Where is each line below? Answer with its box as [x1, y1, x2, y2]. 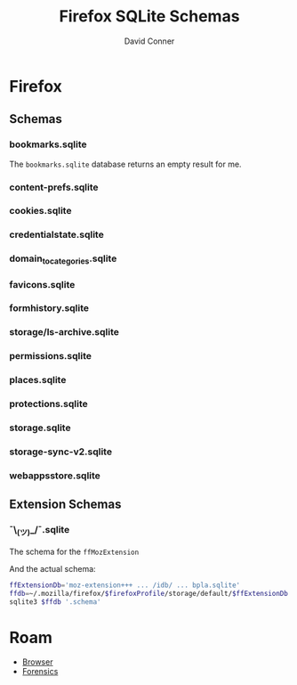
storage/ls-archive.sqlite [9, 326, 120, 338]
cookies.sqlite [9, 205, 72, 217]
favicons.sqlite [9, 278, 76, 290]
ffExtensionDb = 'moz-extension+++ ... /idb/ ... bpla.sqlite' [9, 581, 241, 590]
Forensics [21, 666, 59, 677]
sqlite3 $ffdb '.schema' [9, 597, 101, 607]
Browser [21, 656, 53, 667]
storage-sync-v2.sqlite [9, 445, 113, 458]
